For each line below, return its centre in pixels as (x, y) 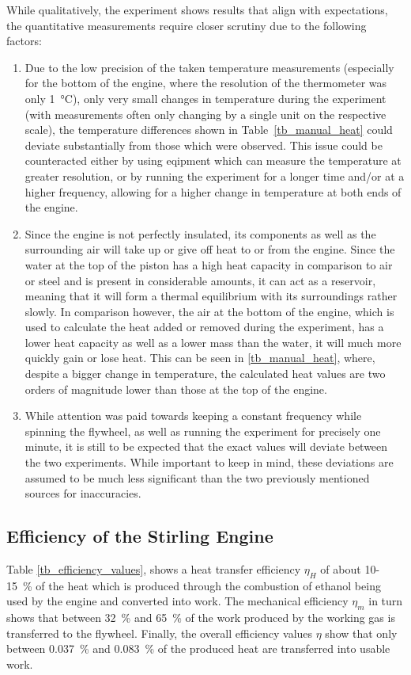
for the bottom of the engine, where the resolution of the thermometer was (206, 83)
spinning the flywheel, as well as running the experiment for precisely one (203, 431)
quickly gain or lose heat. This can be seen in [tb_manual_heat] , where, (200, 358)
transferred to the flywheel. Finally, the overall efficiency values (160, 633)
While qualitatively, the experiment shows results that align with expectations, (197, 10)
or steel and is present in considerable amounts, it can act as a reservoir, (200, 280)
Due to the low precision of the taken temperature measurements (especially (209, 67)
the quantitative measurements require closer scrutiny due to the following (187, 25)
